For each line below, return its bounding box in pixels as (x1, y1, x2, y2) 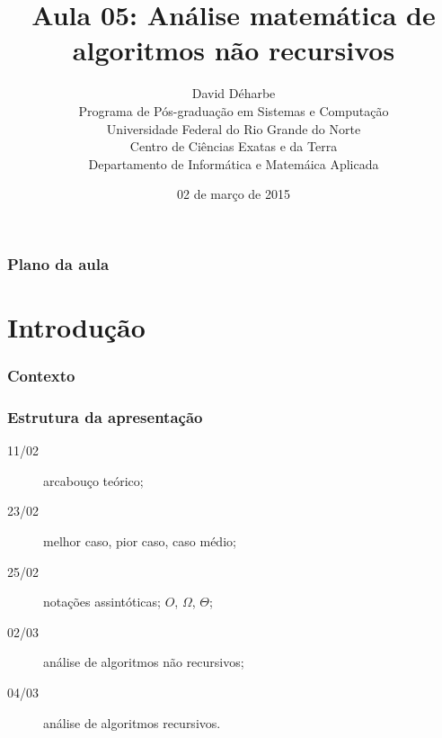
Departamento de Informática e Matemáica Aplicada (88, 154, 379, 173)
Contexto (7, 364, 75, 387)
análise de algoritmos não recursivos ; (43, 652, 244, 671)
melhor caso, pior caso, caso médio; (43, 532, 236, 551)
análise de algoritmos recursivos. (43, 713, 221, 732)
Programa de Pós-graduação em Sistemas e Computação (78, 101, 389, 120)
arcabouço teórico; (43, 471, 144, 490)
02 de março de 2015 (176, 184, 290, 203)
